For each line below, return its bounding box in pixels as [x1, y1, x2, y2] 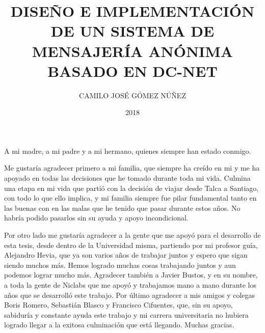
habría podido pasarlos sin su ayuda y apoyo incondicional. [4, 212, 189, 223]
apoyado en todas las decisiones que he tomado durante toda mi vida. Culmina [4, 173, 251, 183]
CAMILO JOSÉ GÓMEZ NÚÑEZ [79, 90, 186, 100]
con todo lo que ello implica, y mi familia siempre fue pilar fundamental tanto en [4, 192, 257, 203]
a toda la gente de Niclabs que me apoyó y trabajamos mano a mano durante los [4, 280, 256, 290]
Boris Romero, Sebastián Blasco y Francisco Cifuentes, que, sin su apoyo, [4, 299, 233, 310]
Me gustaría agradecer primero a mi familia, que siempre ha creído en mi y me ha [4, 162, 260, 173]
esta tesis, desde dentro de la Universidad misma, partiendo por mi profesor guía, [4, 239, 258, 250]
